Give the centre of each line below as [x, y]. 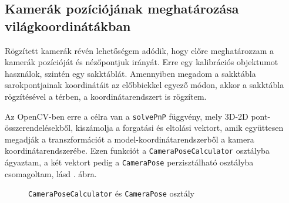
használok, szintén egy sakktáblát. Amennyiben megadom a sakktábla [130, 73]
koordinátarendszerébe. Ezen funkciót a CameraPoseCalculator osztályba [137, 150]
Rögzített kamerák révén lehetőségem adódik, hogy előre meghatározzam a [140, 50]
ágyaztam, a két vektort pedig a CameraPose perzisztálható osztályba [129, 162]
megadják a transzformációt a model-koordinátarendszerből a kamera [130, 139]
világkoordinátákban [68, 26]
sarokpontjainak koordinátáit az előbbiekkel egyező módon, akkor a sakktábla [144, 85]
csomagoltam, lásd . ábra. [51, 173]
